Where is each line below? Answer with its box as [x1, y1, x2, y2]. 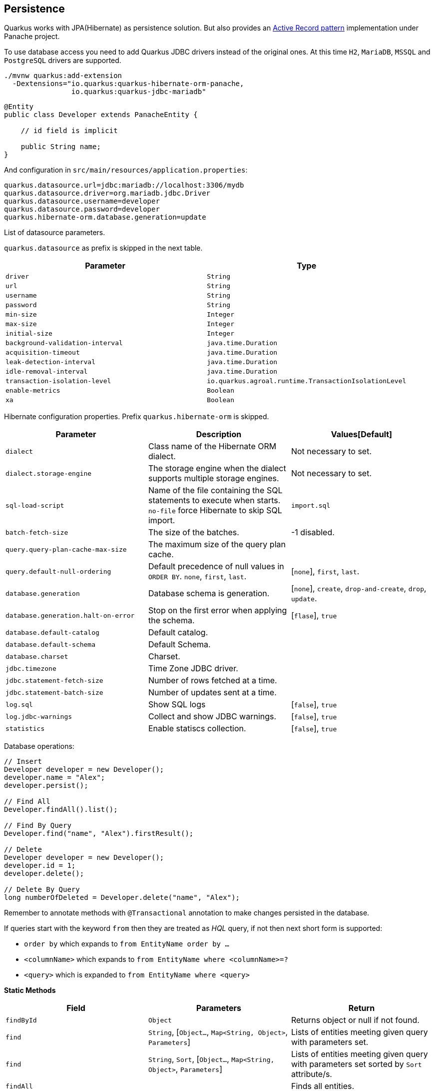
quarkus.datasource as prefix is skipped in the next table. [4, 244, 203, 253]
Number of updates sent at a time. [148, 687, 277, 698]
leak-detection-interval [5, 358, 96, 366]
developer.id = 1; [4, 861, 76, 870]
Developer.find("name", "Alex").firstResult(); [4, 829, 194, 838]
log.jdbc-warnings [5, 712, 72, 720]
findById [5, 1016, 37, 1024]
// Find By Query [4, 821, 71, 830]
